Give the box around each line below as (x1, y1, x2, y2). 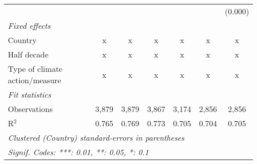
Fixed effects (8, 20, 51, 31)
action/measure (8, 74, 61, 86)
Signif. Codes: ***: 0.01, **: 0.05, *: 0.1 (8, 146, 149, 158)
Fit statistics (8, 89, 51, 100)
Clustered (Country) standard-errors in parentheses (8, 132, 184, 143)
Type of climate (8, 63, 63, 74)
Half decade (8, 49, 48, 60)
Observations (8, 103, 53, 114)
